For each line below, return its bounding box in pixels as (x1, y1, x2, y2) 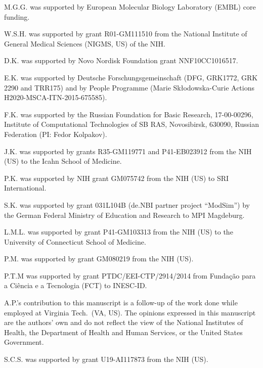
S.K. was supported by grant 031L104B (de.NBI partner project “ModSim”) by (4, 199, 250, 210)
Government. (4, 337, 44, 347)
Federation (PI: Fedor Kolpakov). (4, 128, 107, 139)
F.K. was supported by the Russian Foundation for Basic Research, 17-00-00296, (4, 109, 253, 119)
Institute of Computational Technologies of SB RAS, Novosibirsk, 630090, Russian (4, 119, 259, 129)
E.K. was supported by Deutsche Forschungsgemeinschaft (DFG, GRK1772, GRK (4, 72, 258, 82)
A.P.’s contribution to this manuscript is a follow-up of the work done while (4, 297, 238, 308)
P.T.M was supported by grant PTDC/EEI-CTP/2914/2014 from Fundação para (4, 270, 256, 281)
